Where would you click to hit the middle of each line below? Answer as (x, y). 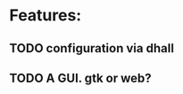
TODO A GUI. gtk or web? (80, 78)
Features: (46, 16)
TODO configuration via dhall (91, 48)
